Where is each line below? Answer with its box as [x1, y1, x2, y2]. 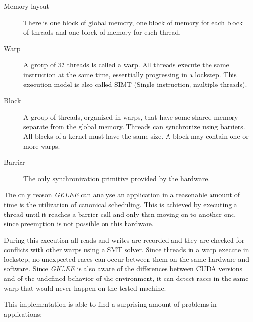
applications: [4, 308, 42, 319]
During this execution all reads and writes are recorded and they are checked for [4, 235, 245, 245]
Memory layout [4, 1, 49, 11]
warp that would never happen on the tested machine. [4, 282, 166, 293]
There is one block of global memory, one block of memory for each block [23, 17, 243, 27]
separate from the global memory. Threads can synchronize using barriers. [23, 121, 245, 131]
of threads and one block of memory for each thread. [23, 27, 181, 37]
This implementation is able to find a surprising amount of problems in [4, 299, 217, 309]
